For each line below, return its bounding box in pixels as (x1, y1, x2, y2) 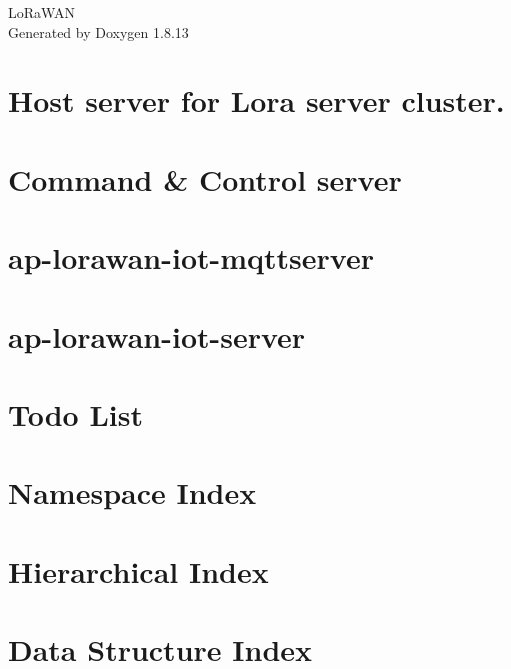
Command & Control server (8, 158, 402, 199)
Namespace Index (8, 472, 257, 513)
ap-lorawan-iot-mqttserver (8, 237, 374, 278)
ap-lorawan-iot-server (8, 315, 306, 356)
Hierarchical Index (8, 550, 269, 591)
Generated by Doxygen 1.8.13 (8, 21, 189, 42)
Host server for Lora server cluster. (8, 80, 505, 121)
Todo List (8, 393, 143, 434)
